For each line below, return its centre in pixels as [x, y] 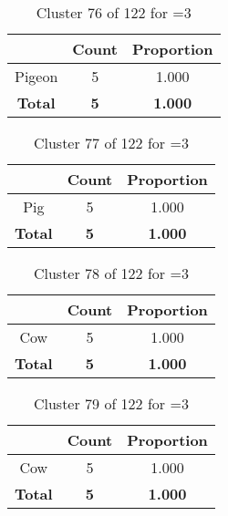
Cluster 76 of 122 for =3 [114, 12]
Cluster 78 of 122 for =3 [111, 273]
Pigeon [36, 76]
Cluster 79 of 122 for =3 [111, 403]
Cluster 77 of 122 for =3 [111, 143]
